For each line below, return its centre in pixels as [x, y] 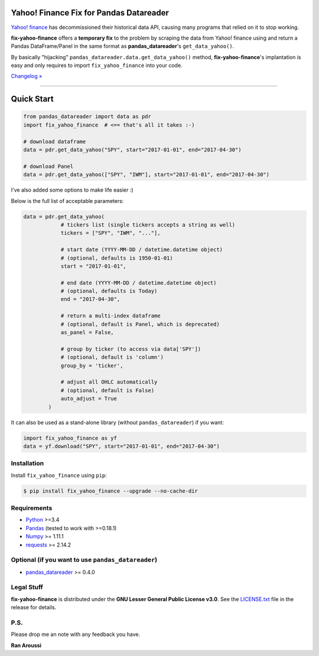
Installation [27, 463]
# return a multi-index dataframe [110, 316]
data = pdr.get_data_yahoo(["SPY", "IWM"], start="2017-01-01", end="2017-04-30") [147, 175]
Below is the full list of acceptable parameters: [67, 201]
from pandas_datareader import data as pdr [87, 117]
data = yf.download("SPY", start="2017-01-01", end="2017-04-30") [121, 446]
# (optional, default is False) [108, 390]
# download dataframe [55, 141]
